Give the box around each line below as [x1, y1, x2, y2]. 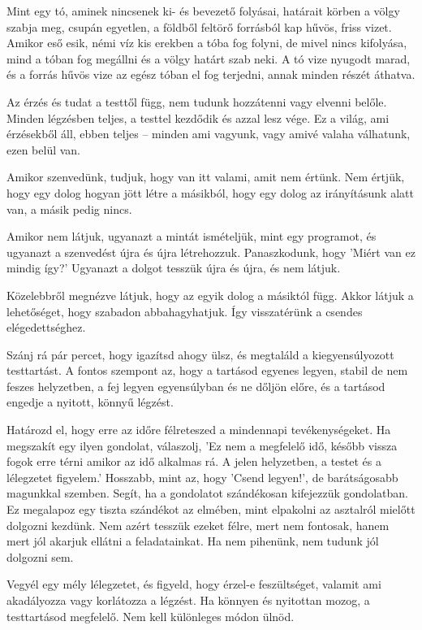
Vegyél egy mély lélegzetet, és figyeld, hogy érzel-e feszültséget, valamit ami [6, 576, 381, 593]
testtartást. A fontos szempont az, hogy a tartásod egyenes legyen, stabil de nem [6, 362, 408, 379]
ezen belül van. [6, 141, 80, 158]
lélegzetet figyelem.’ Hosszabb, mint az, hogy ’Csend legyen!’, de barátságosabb [6, 468, 398, 485]
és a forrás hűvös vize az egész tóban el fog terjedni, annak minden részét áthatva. [6, 66, 416, 83]
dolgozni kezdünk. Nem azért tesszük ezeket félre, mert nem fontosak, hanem [6, 516, 390, 533]
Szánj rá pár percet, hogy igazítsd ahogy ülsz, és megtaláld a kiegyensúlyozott [6, 345, 394, 363]
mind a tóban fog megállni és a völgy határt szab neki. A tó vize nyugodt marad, [6, 50, 411, 67]
